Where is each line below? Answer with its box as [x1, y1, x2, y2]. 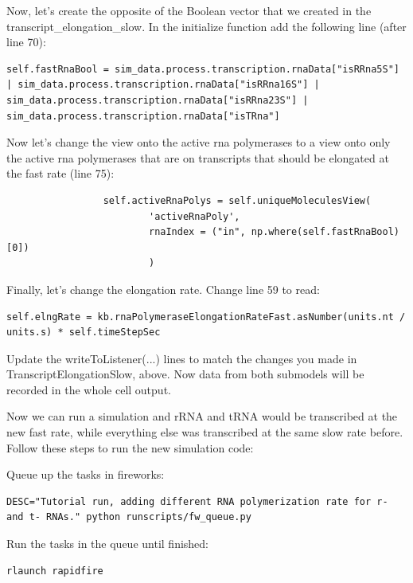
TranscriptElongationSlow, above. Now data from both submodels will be [6, 366, 364, 382]
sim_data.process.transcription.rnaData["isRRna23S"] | [6, 94, 309, 106]
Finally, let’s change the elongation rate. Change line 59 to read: [6, 280, 320, 297]
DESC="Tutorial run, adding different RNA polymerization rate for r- [6, 495, 388, 507]
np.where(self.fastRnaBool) [251, 226, 399, 238]
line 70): [6, 33, 46, 50]
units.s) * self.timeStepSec [6, 327, 161, 338]
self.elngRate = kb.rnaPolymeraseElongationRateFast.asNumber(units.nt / [6, 311, 406, 323]
